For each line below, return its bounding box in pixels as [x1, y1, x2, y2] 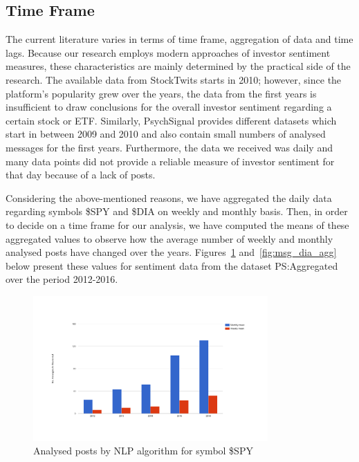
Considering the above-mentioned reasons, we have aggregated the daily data [6, 190, 332, 205]
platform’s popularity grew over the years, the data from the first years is [6, 86, 317, 100]
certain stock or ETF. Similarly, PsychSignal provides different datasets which [6, 113, 337, 127]
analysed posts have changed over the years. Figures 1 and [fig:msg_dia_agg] [6, 245, 337, 259]
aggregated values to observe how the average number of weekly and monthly [6, 231, 333, 246]
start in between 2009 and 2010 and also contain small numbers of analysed [6, 127, 326, 141]
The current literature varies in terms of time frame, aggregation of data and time [6, 32, 353, 46]
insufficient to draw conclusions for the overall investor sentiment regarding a [6, 100, 332, 114]
